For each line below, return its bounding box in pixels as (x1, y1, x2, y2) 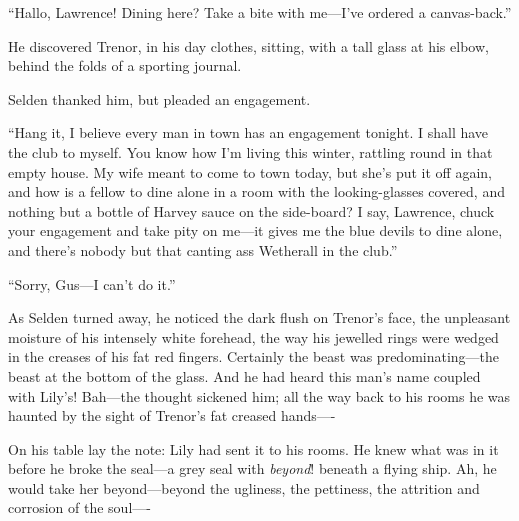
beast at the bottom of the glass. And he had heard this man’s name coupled (8, 365, 481, 386)
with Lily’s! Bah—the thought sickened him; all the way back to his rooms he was (8, 385, 511, 406)
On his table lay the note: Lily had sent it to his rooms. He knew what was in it (8, 438, 499, 459)
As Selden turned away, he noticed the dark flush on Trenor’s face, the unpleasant (8, 307, 511, 328)
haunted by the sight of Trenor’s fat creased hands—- (8, 405, 336, 426)
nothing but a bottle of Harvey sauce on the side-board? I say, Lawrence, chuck (8, 200, 495, 221)
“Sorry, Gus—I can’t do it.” (8, 273, 176, 294)
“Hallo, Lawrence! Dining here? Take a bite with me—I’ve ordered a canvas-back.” (8, 2, 512, 22)
